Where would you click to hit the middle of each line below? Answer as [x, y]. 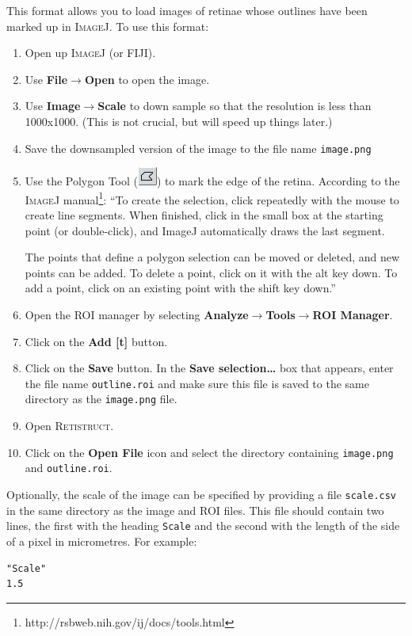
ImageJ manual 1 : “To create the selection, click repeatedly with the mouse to [212, 198]
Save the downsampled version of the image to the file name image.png [198, 148]
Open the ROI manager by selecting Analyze [137, 315]
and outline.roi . [69, 468]
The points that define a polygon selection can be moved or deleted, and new [212, 257]
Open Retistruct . [69, 426]
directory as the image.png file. [101, 399]
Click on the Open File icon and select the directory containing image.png [209, 452]
